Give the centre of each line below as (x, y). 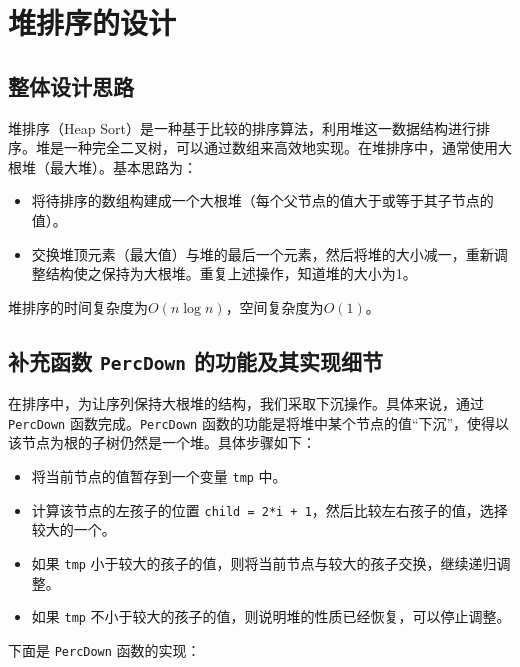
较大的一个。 (73, 529)
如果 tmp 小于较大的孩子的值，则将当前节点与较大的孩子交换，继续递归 (264, 562)
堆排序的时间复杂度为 (78, 306)
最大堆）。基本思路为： (123, 166)
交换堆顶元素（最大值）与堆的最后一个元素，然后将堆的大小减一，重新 (262, 253)
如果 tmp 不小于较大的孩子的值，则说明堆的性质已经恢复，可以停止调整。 (271, 616)
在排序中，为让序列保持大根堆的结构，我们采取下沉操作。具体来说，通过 (246, 403)
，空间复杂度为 (274, 306)
